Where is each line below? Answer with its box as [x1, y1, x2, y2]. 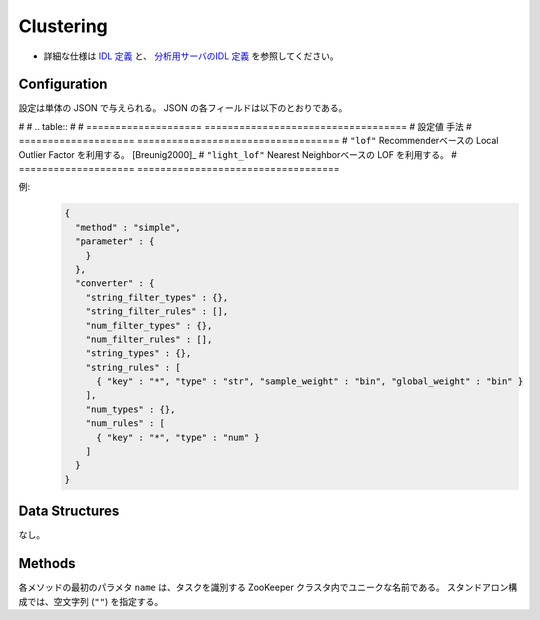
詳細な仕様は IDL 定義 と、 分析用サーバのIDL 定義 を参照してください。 [43, 50, 339, 62]
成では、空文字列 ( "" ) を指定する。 [18, 595, 164, 607]
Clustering [18, 15, 109, 37]
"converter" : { [75, 278, 155, 289]
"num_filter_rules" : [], [85, 333, 213, 345]
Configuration [18, 76, 108, 93]
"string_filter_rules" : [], [85, 306, 229, 317]
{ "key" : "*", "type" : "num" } [96, 431, 260, 443]
